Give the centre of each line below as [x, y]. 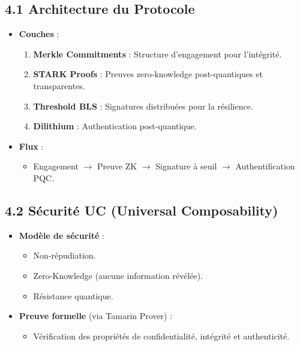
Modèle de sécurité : [61, 235]
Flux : [31, 146]
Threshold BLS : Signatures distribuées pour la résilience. [143, 106]
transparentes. [59, 85]
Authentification [265, 166]
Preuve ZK [117, 166]
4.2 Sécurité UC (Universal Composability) [142, 210]
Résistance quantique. [73, 295]
